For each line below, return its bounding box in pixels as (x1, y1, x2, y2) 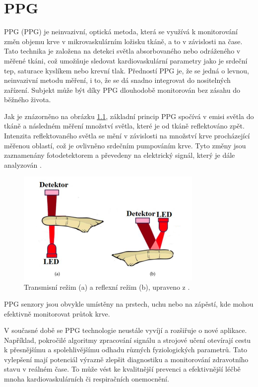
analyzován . (4, 159, 42, 170)
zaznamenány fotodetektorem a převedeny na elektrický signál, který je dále (4, 150, 235, 160)
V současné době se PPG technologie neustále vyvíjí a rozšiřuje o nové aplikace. (4, 325, 247, 335)
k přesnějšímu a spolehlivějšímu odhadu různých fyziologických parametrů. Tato (4, 344, 248, 355)
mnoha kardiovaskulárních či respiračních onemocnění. (4, 374, 169, 384)
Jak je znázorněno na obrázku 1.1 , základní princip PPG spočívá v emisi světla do (4, 111, 254, 121)
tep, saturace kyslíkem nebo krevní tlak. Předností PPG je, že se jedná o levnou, (4, 65, 249, 75)
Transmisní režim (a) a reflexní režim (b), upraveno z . (24, 282, 190, 292)
